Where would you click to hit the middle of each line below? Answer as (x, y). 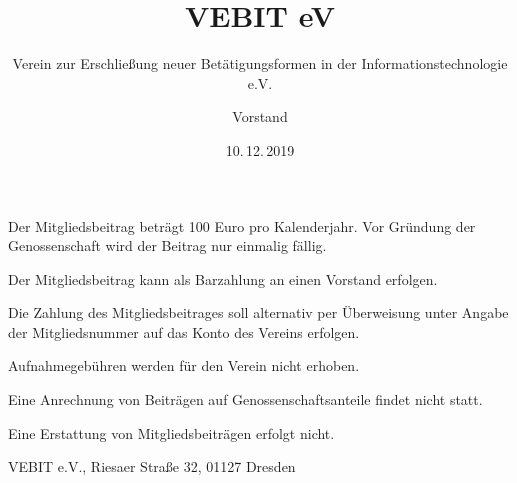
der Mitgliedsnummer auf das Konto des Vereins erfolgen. (184, 331)
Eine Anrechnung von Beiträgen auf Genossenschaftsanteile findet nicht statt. (245, 399)
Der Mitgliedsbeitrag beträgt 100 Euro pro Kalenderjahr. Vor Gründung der (242, 225)
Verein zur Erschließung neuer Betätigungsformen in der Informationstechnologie (260, 63)
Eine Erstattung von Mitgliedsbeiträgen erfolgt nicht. (171, 432)
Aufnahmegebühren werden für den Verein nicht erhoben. (184, 365)
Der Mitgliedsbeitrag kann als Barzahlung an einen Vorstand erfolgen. (223, 278)
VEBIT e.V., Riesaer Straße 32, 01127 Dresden (152, 466)
